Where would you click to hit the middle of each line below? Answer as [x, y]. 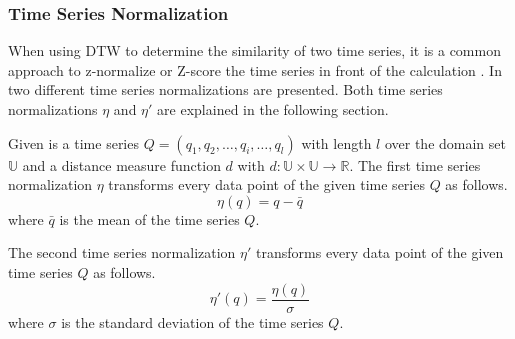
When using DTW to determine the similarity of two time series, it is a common [254, 50]
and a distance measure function [121, 164]
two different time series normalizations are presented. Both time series [225, 89]
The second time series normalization [122, 252]
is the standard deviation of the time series [192, 321]
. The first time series [415, 164]
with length [336, 142]
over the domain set [445, 142]
